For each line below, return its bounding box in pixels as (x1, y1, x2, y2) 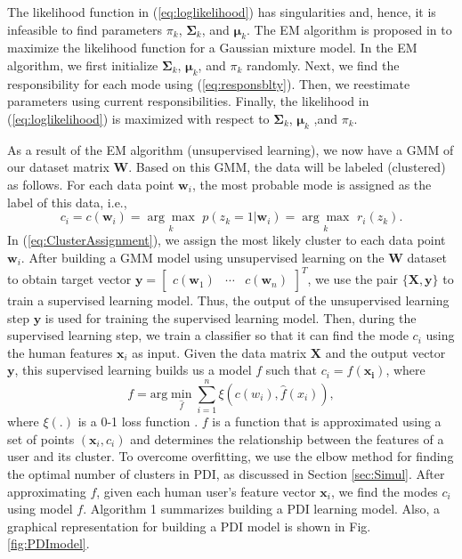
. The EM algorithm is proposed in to (247, 20, 452, 38)
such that (265, 361, 318, 379)
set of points (7, 429, 75, 448)
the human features (7, 343, 113, 361)
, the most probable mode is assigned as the (191, 174, 432, 193)
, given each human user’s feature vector (96, 482, 316, 500)
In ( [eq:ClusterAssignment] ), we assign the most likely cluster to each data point (7, 231, 446, 249)
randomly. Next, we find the (246, 55, 400, 74)
